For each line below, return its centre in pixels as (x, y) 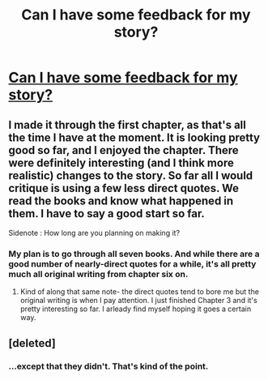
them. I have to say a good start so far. (106, 213)
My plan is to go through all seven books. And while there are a (134, 254)
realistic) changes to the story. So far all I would (131, 175)
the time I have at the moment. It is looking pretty (134, 137)
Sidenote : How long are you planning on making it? (94, 233)
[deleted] (32, 343)
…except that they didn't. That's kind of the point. (108, 366)
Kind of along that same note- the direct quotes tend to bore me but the (139, 292)
